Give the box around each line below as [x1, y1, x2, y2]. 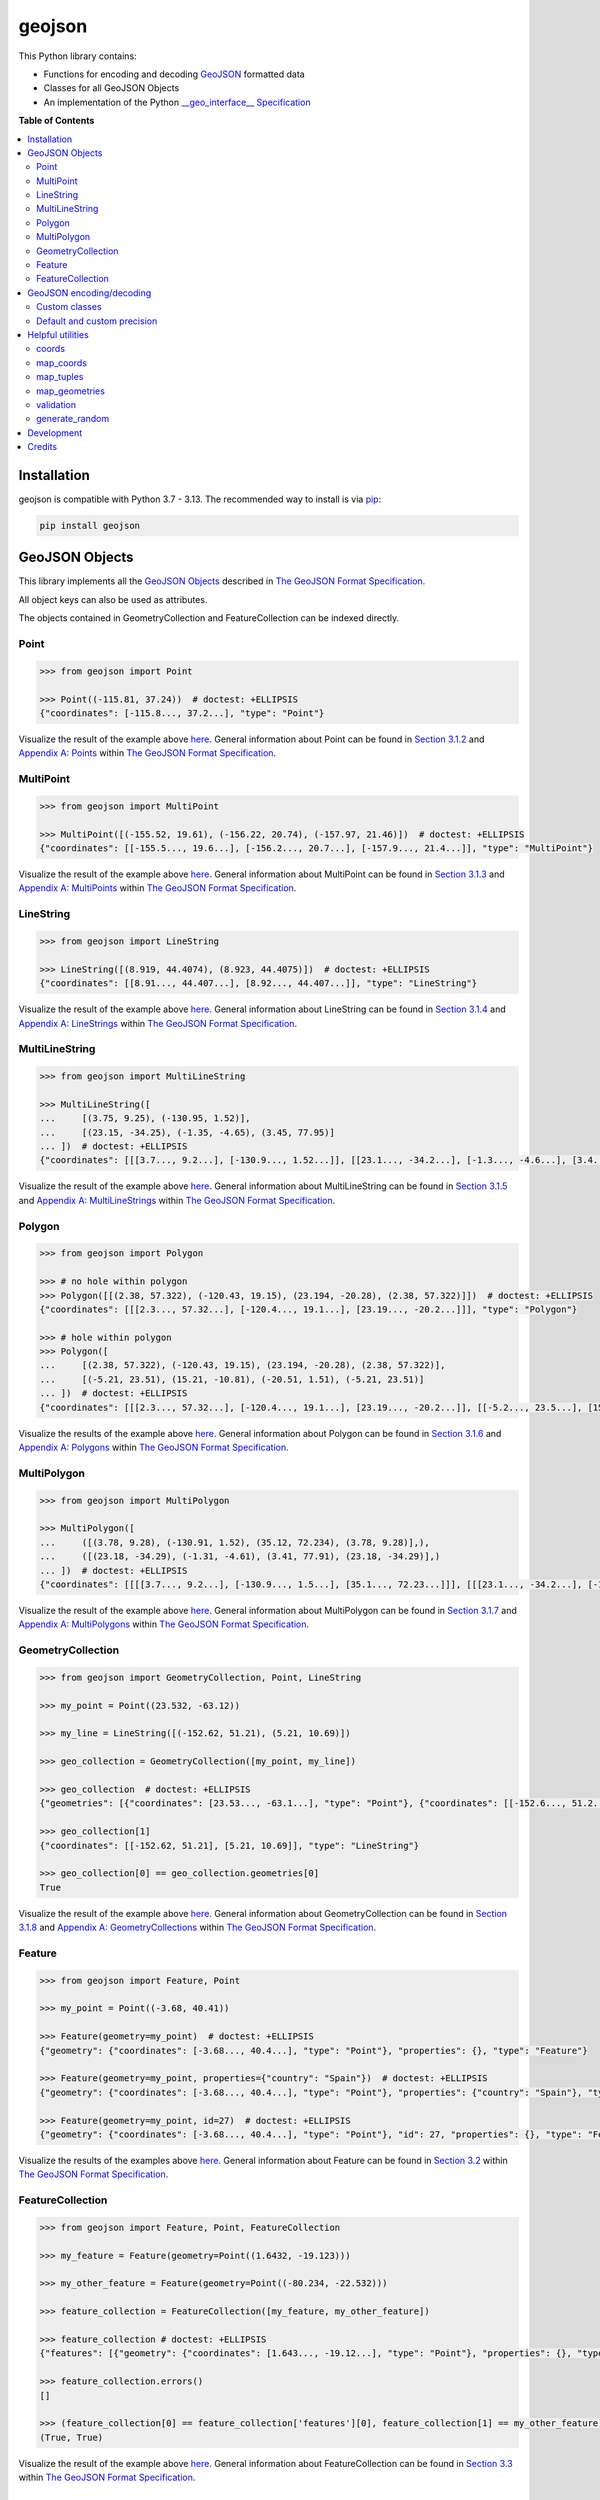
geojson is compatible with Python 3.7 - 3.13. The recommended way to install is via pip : [18, 493, 382, 505]
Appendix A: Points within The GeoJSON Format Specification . [18, 747, 277, 759]
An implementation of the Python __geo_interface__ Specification [43, 96, 311, 108]
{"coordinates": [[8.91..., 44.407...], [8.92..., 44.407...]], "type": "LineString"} [39, 978, 478, 989]
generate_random [36, 413, 110, 425]
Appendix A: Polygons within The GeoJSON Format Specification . [18, 1441, 289, 1454]
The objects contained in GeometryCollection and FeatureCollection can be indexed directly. [18, 612, 400, 624]
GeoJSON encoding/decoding [27, 286, 152, 299]
